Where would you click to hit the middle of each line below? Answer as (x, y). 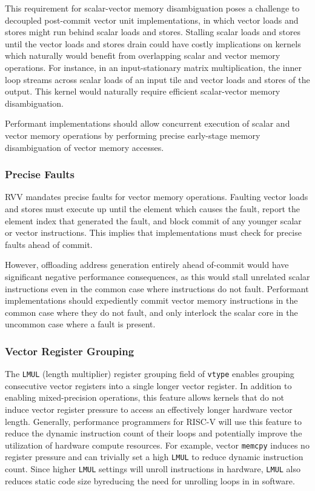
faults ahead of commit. (49, 244)
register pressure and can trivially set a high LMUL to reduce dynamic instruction (154, 457)
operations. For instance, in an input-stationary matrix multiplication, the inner (153, 67)
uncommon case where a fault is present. (80, 324)
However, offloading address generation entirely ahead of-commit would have (147, 265)
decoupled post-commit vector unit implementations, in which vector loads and (152, 20)
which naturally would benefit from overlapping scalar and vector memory (143, 55)
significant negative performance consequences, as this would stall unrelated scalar (157, 276)
